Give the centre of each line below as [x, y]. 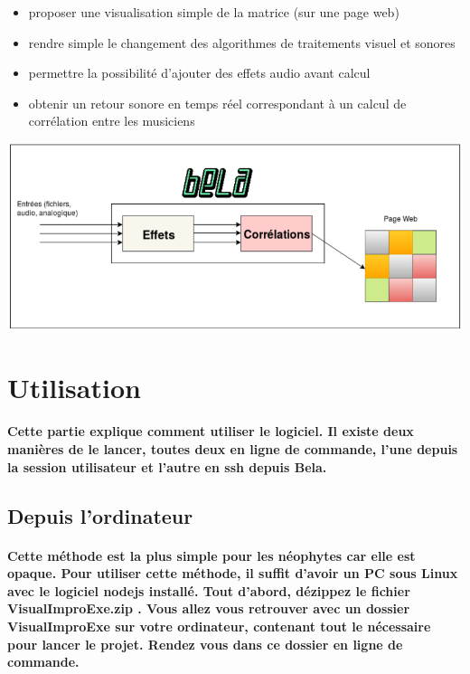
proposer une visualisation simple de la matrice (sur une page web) [214, 12]
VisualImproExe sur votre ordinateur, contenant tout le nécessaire [219, 626]
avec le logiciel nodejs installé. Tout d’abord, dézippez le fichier [209, 590]
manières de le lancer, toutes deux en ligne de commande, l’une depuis [233, 449]
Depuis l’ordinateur [100, 515]
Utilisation [74, 387]
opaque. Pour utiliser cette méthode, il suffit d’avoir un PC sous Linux [233, 573]
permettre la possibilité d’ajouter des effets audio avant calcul [199, 73]
